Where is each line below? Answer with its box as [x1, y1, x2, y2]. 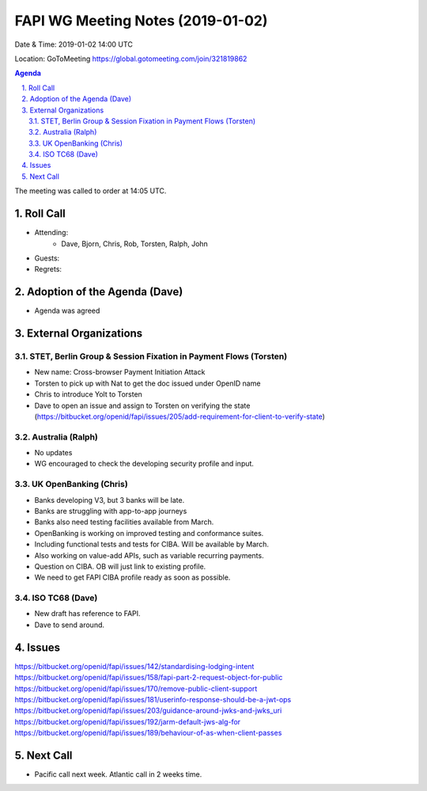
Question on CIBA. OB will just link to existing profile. [34, 561, 206, 571]
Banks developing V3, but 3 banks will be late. [34, 495, 185, 504]
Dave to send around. [34, 620, 105, 629]
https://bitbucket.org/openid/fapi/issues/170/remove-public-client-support [14, 683, 258, 693]
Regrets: [34, 264, 62, 274]
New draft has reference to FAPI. [34, 609, 142, 618]
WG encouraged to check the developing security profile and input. [34, 459, 255, 469]
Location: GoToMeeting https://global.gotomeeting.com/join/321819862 [14, 54, 248, 63]
